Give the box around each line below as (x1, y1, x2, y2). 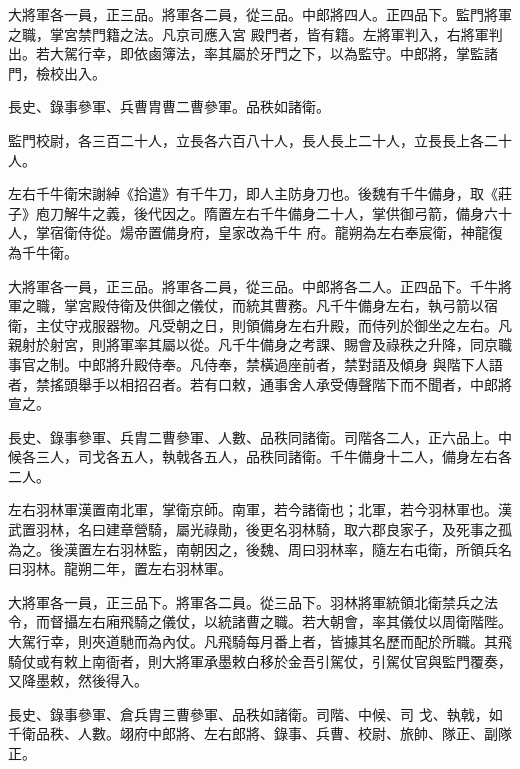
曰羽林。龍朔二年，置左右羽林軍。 (8, 558, 232, 579)
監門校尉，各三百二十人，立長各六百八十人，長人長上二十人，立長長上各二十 (8, 129, 512, 150)
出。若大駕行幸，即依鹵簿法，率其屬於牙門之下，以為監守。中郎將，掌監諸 (8, 43, 498, 64)
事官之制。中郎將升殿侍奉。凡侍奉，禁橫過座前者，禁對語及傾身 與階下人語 (8, 353, 503, 374)
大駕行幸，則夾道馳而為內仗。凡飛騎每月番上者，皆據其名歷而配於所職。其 (8, 631, 498, 652)
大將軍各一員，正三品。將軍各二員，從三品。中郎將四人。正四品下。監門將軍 (8, 4, 512, 24)
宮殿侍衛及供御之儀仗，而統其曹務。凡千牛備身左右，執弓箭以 (77, 295, 484, 316)
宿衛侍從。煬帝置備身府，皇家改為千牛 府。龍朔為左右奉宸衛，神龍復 (49, 222, 503, 243)
